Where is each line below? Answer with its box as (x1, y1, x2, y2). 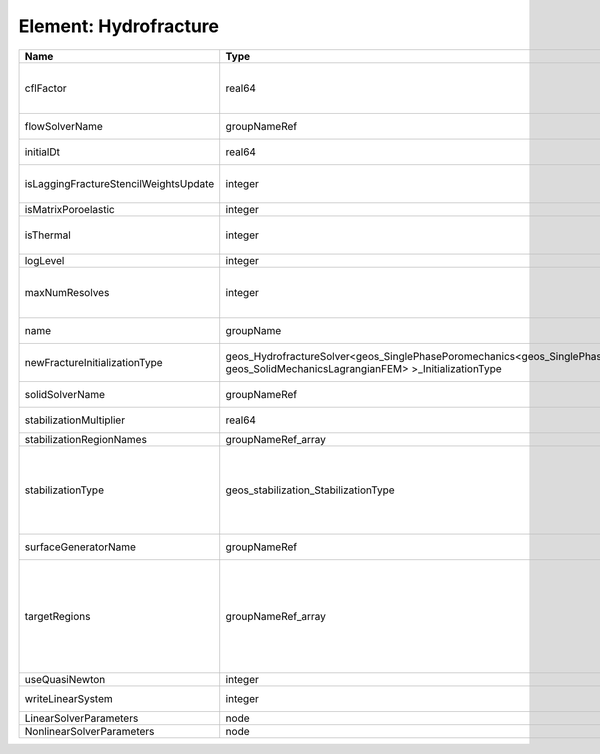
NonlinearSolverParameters (24, 724, 155, 738)
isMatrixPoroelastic (24, 202, 115, 216)
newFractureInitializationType (24, 355, 164, 369)
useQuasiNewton (24, 672, 106, 686)
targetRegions (24, 609, 91, 623)
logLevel (24, 253, 65, 267)
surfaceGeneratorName (24, 540, 137, 554)
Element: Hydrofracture (18, 15, 220, 37)
